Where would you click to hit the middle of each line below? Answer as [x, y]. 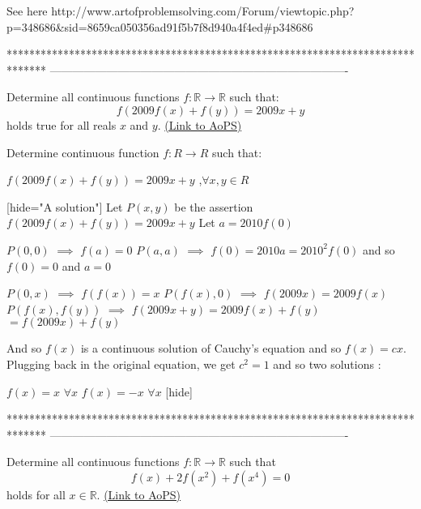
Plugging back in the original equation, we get [121, 364]
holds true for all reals [62, 124]
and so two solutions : [327, 364]
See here [27, 11]
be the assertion [214, 206]
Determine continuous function [83, 152]
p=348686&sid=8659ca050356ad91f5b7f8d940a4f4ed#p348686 [160, 26]
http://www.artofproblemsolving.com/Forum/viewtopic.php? [203, 11]
